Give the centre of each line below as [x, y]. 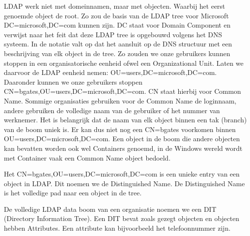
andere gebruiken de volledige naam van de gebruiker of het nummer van [112, 110]
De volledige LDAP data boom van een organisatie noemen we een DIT [110, 209]
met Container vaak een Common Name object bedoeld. [87, 157]
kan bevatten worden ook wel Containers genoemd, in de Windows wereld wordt [123, 148]
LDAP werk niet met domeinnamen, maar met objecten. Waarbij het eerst [115, 6]
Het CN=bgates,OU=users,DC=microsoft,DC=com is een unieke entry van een [122, 174]
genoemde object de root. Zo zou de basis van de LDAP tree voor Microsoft [117, 15]
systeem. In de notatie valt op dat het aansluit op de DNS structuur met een [118, 44]
